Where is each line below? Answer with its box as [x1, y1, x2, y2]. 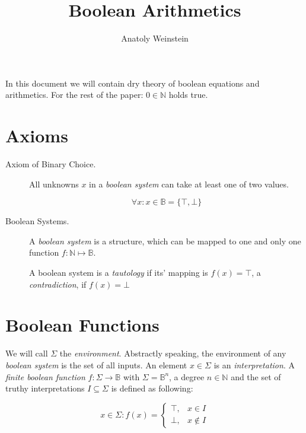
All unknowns [29, 177, 79, 190]
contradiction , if [29, 278, 87, 290]
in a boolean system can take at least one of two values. [89, 177, 289, 190]
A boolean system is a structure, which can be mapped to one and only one [29, 234, 301, 247]
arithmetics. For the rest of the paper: [5, 88, 144, 101]
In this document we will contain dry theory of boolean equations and [5, 77, 260, 89]
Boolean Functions [5, 313, 160, 337]
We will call [5, 347, 48, 359]
